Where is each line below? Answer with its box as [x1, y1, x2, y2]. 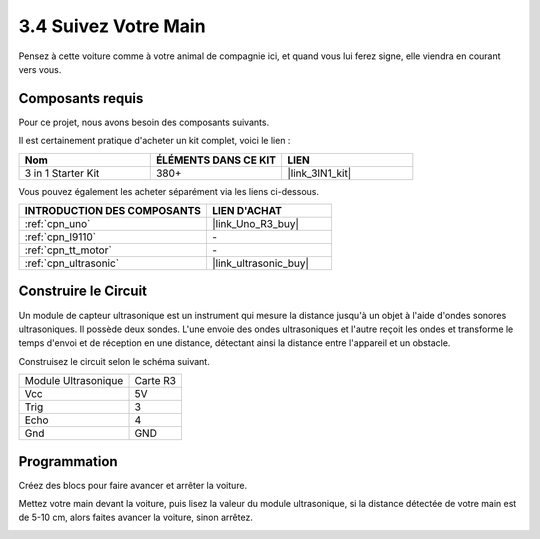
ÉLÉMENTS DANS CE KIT [155, 153, 277, 167]
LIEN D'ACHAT [211, 204, 282, 218]
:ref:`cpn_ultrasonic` [24, 256, 120, 270]
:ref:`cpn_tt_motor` [24, 243, 112, 257]
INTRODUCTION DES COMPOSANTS [24, 204, 202, 218]
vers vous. [18, 63, 62, 75]
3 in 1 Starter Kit [24, 166, 100, 180]
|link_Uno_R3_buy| [211, 217, 300, 231]
